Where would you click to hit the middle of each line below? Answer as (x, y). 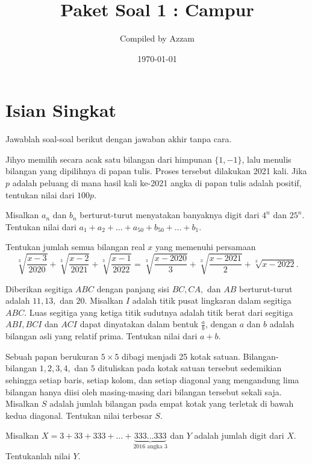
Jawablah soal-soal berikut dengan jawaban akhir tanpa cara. (119, 139)
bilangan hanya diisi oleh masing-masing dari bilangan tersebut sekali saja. (144, 391)
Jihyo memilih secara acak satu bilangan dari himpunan (109, 159)
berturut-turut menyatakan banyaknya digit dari (170, 215)
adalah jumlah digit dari (239, 435)
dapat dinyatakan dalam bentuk (139, 324)
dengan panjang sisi (133, 288)
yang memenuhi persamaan (205, 247)
